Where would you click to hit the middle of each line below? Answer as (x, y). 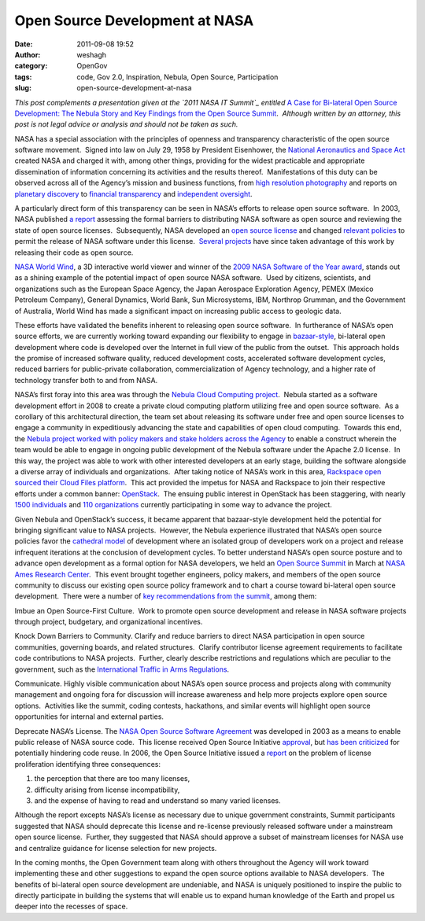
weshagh (91, 54)
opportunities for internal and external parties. (89, 717)
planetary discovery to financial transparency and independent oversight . (133, 193)
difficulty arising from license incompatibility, (107, 790)
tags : (23, 77)
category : (31, 66)
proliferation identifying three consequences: (88, 764)
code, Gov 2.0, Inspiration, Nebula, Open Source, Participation (177, 77)
